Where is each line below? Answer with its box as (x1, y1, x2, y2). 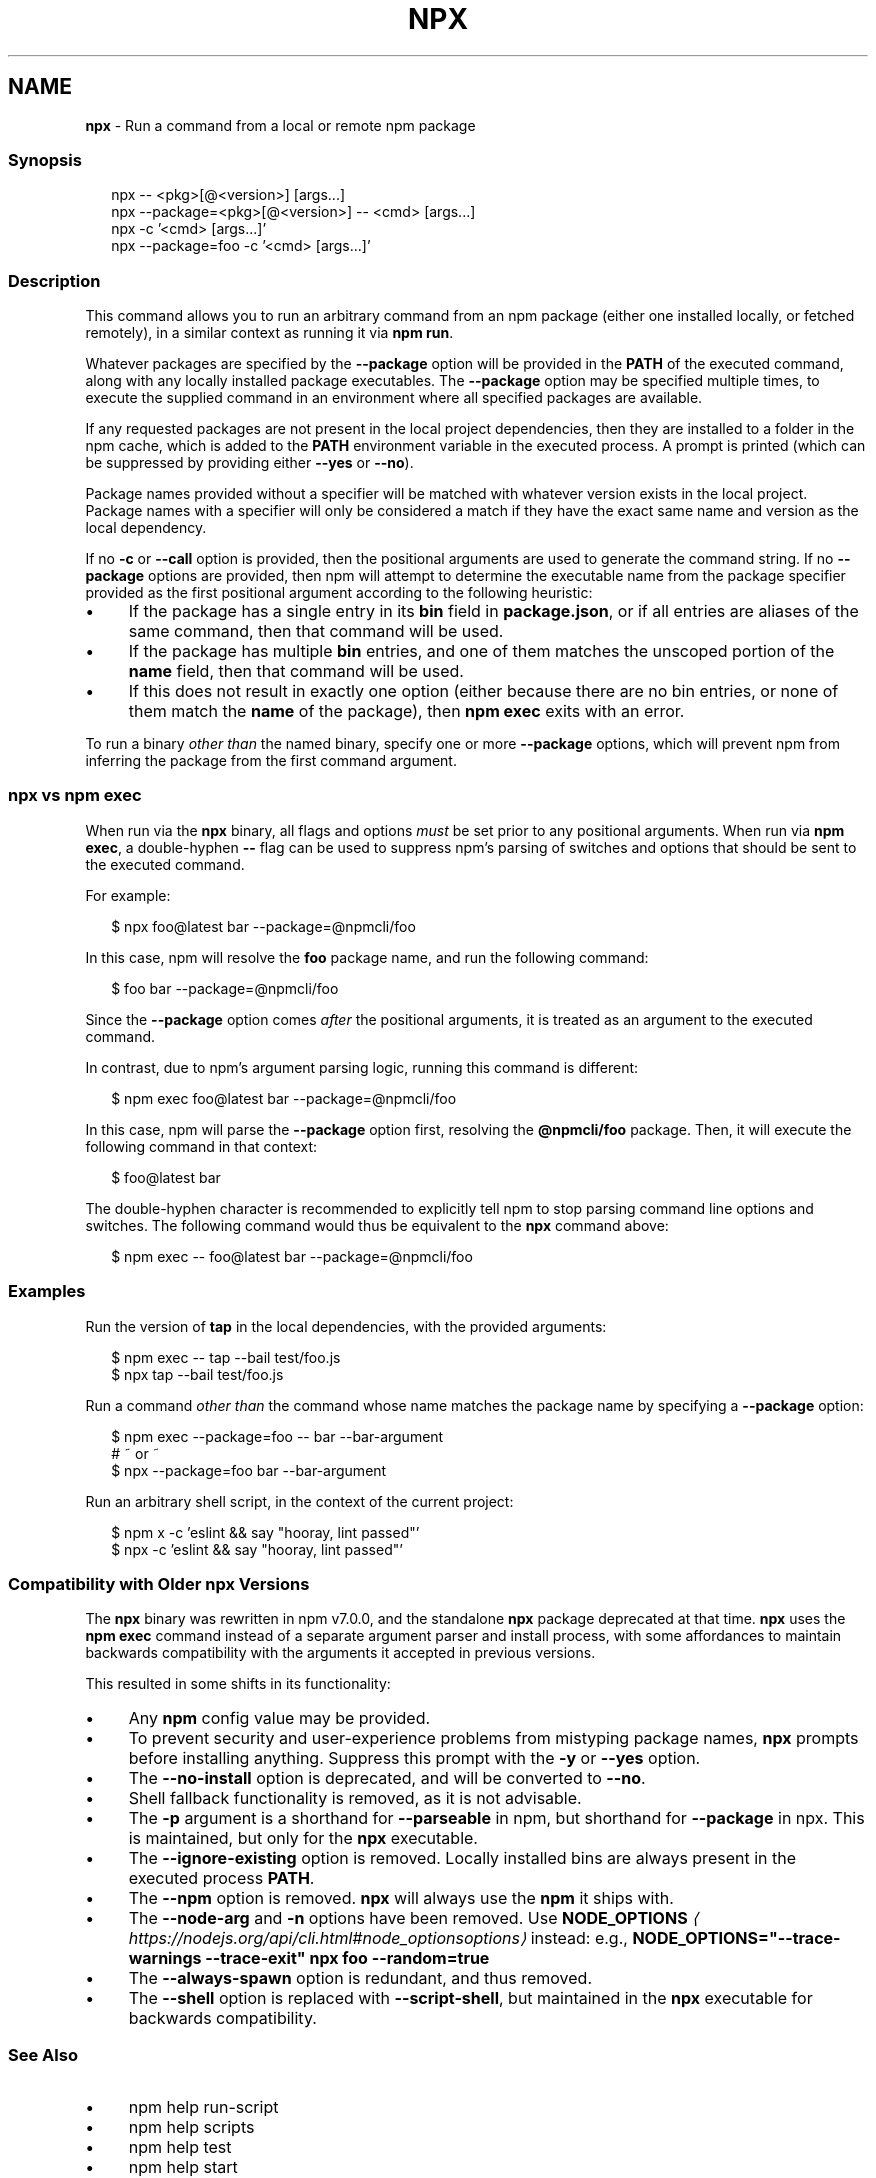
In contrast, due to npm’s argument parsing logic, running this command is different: (85, 1058, 639, 1076)
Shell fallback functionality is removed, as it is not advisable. (128, 1788, 582, 1809)
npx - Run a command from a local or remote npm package (85, 116, 476, 134)
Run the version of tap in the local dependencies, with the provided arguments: (85, 1317, 607, 1335)
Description (8, 270, 101, 291)
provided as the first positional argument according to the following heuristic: (85, 584, 593, 602)
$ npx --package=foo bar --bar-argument (111, 1461, 387, 1479)
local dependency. (85, 519, 207, 537)
